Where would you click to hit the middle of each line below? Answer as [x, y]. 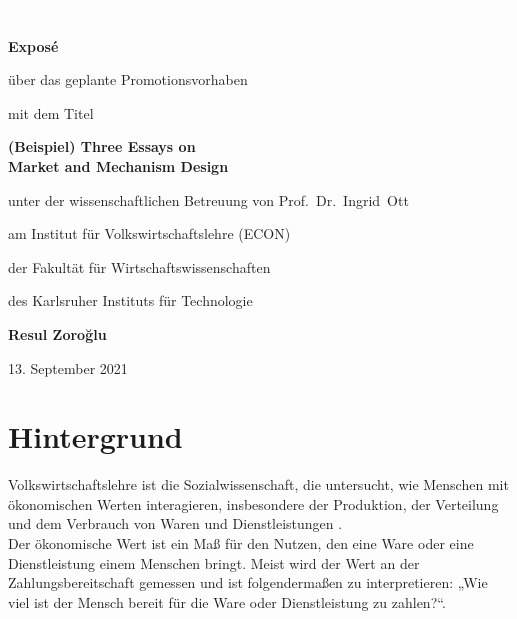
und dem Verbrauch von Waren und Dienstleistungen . [175, 523]
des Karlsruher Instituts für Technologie [130, 300]
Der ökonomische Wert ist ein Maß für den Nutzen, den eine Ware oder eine [241, 543]
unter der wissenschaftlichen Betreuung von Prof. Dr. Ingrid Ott [208, 199]
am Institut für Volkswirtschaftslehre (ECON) [149, 233]
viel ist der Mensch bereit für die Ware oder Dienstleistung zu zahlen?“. [227, 601]
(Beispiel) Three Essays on [102, 146]
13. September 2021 [68, 367]
